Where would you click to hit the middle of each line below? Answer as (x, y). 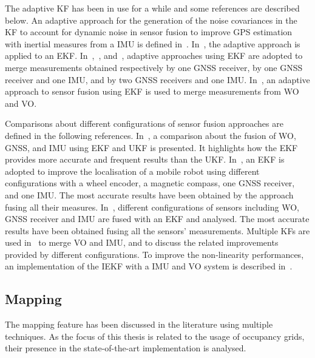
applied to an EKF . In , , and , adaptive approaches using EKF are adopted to (154, 56)
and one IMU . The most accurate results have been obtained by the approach (149, 194)
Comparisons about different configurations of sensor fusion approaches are (144, 123)
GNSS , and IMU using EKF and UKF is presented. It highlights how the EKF (151, 147)
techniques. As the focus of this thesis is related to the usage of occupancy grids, (155, 336)
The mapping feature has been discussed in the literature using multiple (139, 324)
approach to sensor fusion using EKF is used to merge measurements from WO (152, 91)
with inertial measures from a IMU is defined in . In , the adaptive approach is (153, 43)
